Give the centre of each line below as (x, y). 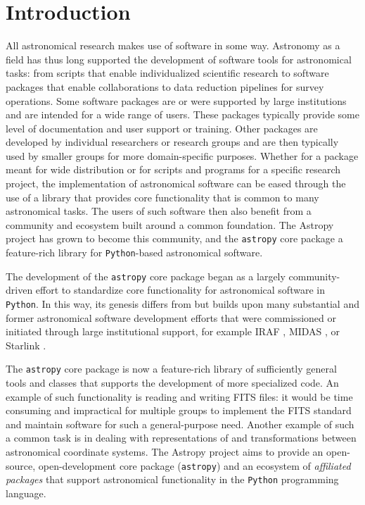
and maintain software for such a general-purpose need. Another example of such (180, 424)
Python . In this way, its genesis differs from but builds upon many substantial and (182, 304)
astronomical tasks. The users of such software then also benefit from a (159, 211)
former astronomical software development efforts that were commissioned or (171, 317)
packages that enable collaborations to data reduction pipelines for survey (165, 86)
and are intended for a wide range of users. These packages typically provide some (182, 114)
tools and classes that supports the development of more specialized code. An (172, 383)
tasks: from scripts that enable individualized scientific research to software (167, 73)
